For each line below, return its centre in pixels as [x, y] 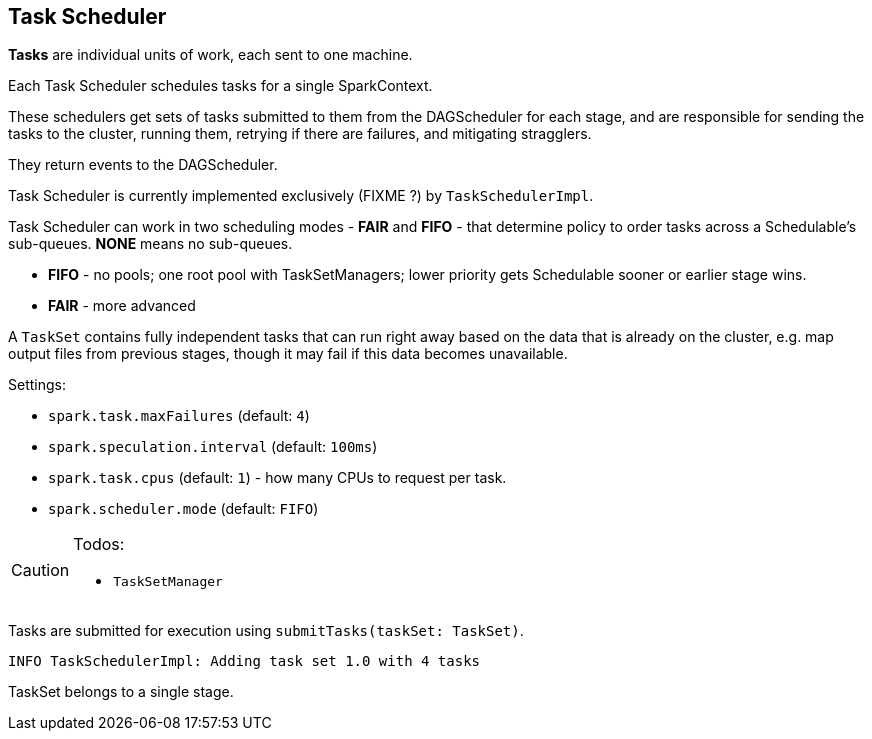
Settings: [37, 385]
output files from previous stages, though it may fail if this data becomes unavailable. [288, 354]
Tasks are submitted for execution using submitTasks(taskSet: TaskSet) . [266, 631]
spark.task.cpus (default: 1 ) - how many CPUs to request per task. [277, 478]
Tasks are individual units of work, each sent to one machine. [210, 55]
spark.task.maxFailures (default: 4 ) [179, 416]
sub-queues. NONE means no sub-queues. [150, 244]
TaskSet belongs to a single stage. [121, 692]
